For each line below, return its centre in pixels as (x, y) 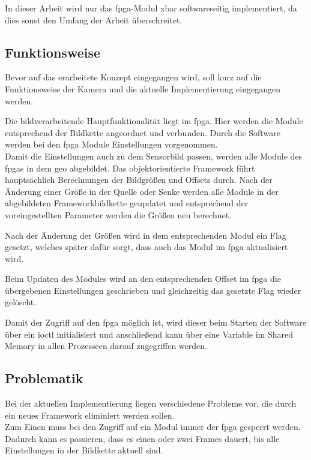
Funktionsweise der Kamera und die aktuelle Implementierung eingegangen (143, 88)
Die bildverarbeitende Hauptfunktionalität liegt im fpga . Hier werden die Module (154, 121)
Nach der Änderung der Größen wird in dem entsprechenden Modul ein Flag (146, 235)
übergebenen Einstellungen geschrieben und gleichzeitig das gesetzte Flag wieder (153, 290)
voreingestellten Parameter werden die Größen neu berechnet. (118, 214)
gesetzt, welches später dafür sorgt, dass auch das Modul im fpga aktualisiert (146, 247)
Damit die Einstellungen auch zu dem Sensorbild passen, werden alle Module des (154, 156)
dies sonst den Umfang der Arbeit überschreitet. (94, 19)
